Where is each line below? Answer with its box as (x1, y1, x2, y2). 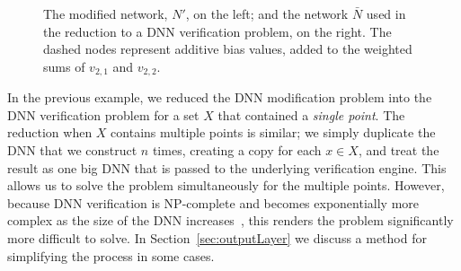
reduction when (7, 123, 93, 142)
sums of (43, 57, 85, 75)
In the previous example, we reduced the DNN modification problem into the (7, 88, 432, 107)
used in (366, 4, 406, 22)
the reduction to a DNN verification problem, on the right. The (43, 22, 392, 40)
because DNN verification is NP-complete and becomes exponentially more (7, 193, 419, 212)
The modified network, (43, 4, 168, 22)
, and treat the (358, 141, 439, 160)
